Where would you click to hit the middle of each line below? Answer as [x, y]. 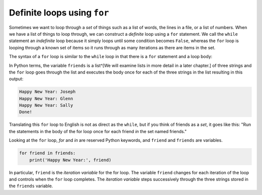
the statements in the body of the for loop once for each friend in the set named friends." [98, 131]
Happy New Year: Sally [46, 105]
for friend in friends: [48, 153]
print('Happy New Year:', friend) [70, 160]
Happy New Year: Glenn [46, 98]
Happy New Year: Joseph [48, 92]
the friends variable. [31, 186]
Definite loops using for [59, 13]
